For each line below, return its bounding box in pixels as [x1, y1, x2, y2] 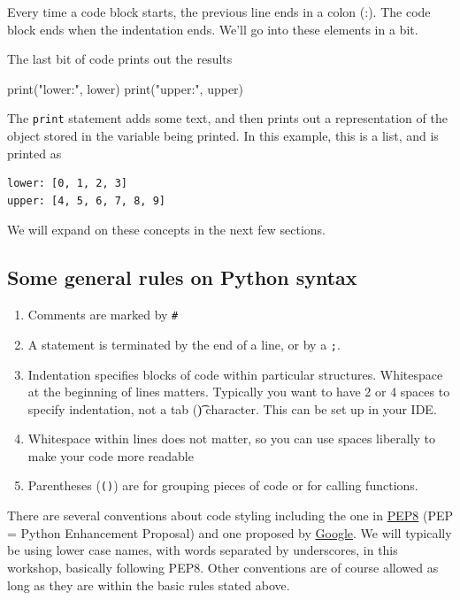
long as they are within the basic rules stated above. [7, 575, 290, 594]
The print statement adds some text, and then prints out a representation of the [7, 109, 448, 127]
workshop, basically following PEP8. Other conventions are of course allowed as [7, 558, 439, 576]
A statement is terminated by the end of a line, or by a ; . [27, 335, 341, 353]
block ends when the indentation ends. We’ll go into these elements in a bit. [7, 19, 418, 38]
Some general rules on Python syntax [7, 264, 357, 291]
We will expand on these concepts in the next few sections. [7, 220, 326, 239]
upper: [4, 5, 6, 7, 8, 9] [7, 194, 165, 207]
